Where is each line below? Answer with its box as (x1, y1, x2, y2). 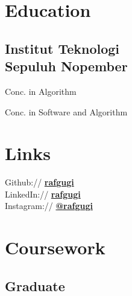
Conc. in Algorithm (5, 85, 77, 97)
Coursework (5, 235, 105, 260)
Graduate (5, 276, 65, 295)
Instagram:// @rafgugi (5, 199, 93, 212)
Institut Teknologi (5, 39, 120, 57)
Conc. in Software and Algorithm (5, 105, 128, 118)
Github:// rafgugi (5, 176, 74, 188)
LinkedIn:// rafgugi (5, 187, 81, 200)
